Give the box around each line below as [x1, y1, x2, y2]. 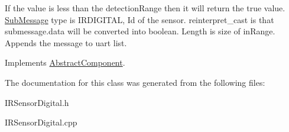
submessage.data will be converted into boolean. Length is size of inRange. [5, 25, 275, 37]
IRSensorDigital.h [5, 96, 69, 108]
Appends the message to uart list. [5, 36, 127, 49]
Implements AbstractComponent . [5, 56, 125, 69]
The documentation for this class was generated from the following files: [5, 76, 265, 88]
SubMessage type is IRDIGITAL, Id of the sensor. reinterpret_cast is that [5, 13, 274, 25]
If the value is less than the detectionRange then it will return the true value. [5, 2, 285, 14]
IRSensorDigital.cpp [5, 116, 77, 128]
